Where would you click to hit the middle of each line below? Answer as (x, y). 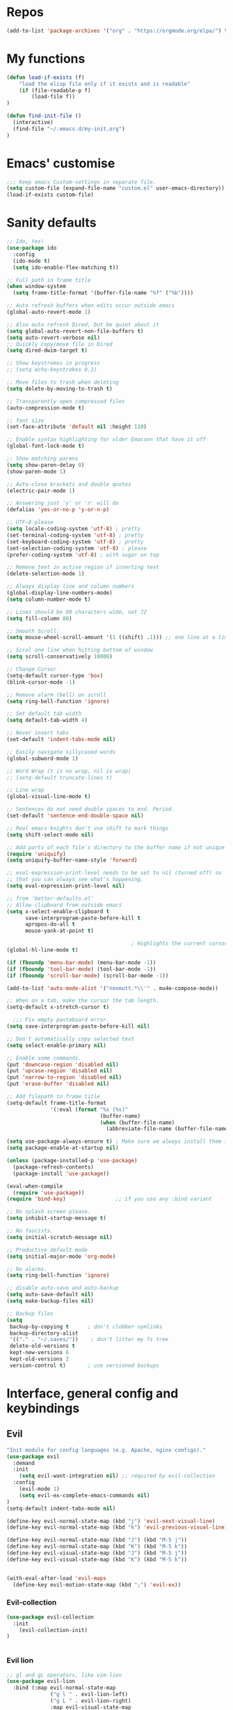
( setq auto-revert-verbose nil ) (53, 338)
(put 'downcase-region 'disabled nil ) (63, 1065)
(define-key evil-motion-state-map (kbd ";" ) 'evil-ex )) (97, 1584)
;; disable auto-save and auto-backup (63, 1288)
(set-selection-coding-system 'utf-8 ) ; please (77, 548)
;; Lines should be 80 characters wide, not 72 (77, 612)
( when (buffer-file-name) (137, 1123)
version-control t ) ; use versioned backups (84, 1365)
